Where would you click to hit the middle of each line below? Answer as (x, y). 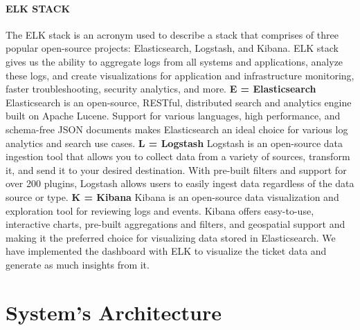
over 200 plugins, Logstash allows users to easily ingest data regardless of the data (180, 183)
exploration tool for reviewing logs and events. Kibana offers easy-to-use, (160, 210)
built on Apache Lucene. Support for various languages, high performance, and (173, 116)
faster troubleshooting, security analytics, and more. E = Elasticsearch (161, 89)
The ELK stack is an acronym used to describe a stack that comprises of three (172, 34)
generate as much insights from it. (78, 264)
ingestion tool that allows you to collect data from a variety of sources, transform (178, 156)
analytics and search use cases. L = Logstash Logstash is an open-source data (174, 143)
